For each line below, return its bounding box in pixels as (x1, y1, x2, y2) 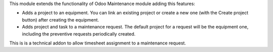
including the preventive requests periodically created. (22, 30, 136, 37)
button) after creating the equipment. (22, 16, 100, 22)
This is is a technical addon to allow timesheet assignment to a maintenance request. (9, 40, 187, 46)
